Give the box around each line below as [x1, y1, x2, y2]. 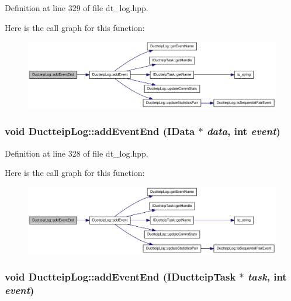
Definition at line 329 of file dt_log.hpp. [5, 2, 148, 13]
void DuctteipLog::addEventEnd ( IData [5, 124, 195, 139]
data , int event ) [206, 124, 280, 139]
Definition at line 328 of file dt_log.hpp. [5, 147, 148, 159]
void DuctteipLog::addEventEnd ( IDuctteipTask [5, 269, 236, 284]
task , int [248, 269, 287, 284]
